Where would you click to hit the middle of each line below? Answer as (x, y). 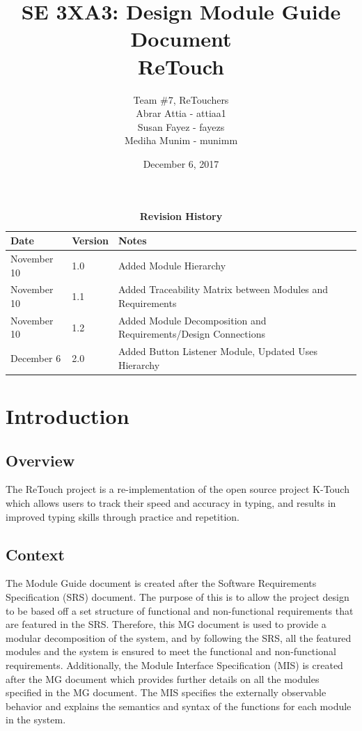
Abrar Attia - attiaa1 (181, 113)
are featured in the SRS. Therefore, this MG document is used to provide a (166, 624)
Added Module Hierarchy (172, 265)
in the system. (36, 720)
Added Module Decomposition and (192, 320)
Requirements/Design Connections (191, 334)
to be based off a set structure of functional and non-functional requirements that (180, 610)
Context (35, 554)
